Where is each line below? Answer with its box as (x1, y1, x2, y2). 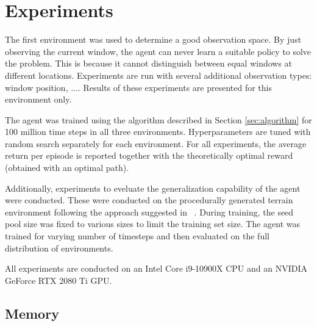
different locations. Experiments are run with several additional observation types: (5, 68, 312, 81)
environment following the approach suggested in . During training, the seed (5, 205, 294, 218)
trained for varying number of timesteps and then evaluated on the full (5, 230, 269, 242)
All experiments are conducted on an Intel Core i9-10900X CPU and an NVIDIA (5, 262, 308, 275)
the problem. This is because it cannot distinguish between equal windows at (5, 57, 293, 70)
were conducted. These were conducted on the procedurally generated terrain (5, 194, 293, 206)
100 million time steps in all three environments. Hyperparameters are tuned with (5, 125, 311, 138)
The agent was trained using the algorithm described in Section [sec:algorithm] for (5, 113, 312, 126)
